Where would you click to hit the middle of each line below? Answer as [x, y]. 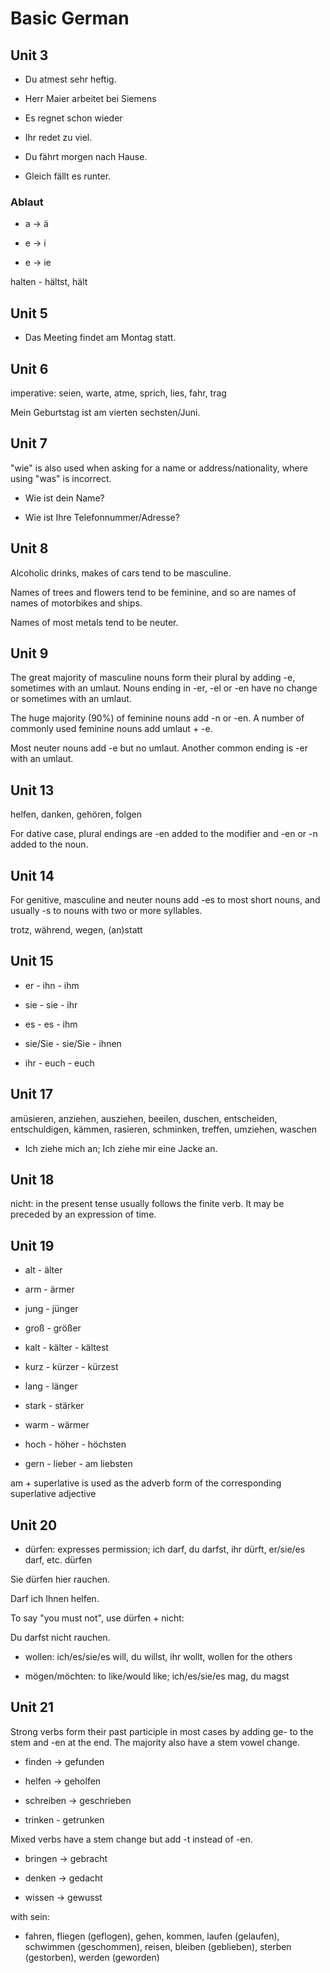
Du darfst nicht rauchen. [60, 1638]
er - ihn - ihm [52, 985]
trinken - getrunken [64, 1819]
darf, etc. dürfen [58, 1560]
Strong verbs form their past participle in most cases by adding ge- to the [162, 1731]
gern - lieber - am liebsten [78, 1464]
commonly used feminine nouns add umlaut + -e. [111, 729]
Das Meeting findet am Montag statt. [100, 338]
